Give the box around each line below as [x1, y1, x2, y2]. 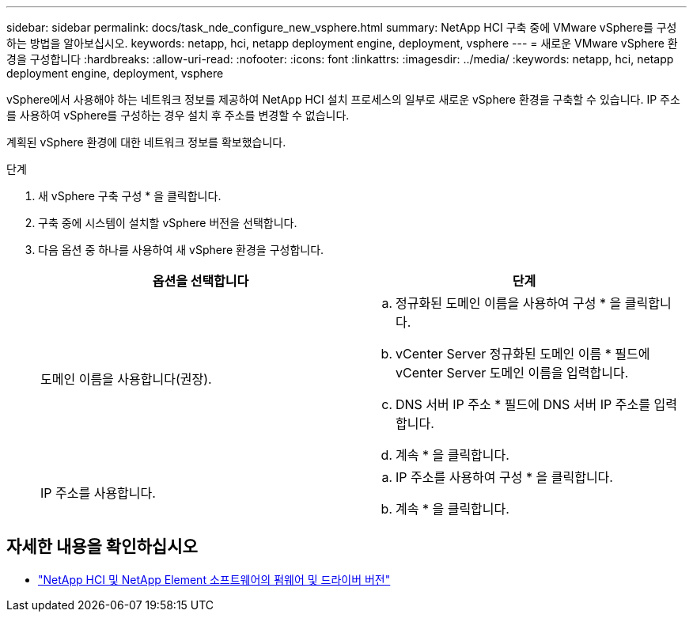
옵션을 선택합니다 [152, 273, 249, 289]
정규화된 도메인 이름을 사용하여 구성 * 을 [396, 295, 622, 311]
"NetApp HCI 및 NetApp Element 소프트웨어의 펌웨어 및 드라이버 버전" [38, 572, 391, 586]
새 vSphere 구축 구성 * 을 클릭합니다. [38, 189, 222, 203]
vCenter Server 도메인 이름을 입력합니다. [396, 365, 629, 381]
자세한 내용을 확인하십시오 [6, 536, 198, 557]
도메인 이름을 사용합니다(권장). [40, 371, 212, 387]
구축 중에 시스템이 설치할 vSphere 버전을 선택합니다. [38, 216, 297, 229]
